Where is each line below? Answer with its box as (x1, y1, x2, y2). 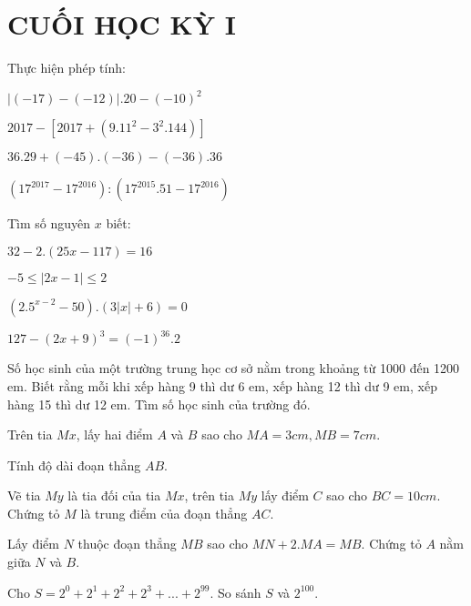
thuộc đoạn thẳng (77, 534, 177, 553)
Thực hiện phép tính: (7, 58, 126, 77)
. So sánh (210, 582, 261, 601)
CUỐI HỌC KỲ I (7, 5, 237, 43)
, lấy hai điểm (76, 425, 153, 444)
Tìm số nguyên (7, 214, 91, 233)
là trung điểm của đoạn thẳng (80, 503, 248, 522)
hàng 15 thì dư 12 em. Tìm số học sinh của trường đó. (7, 394, 311, 413)
